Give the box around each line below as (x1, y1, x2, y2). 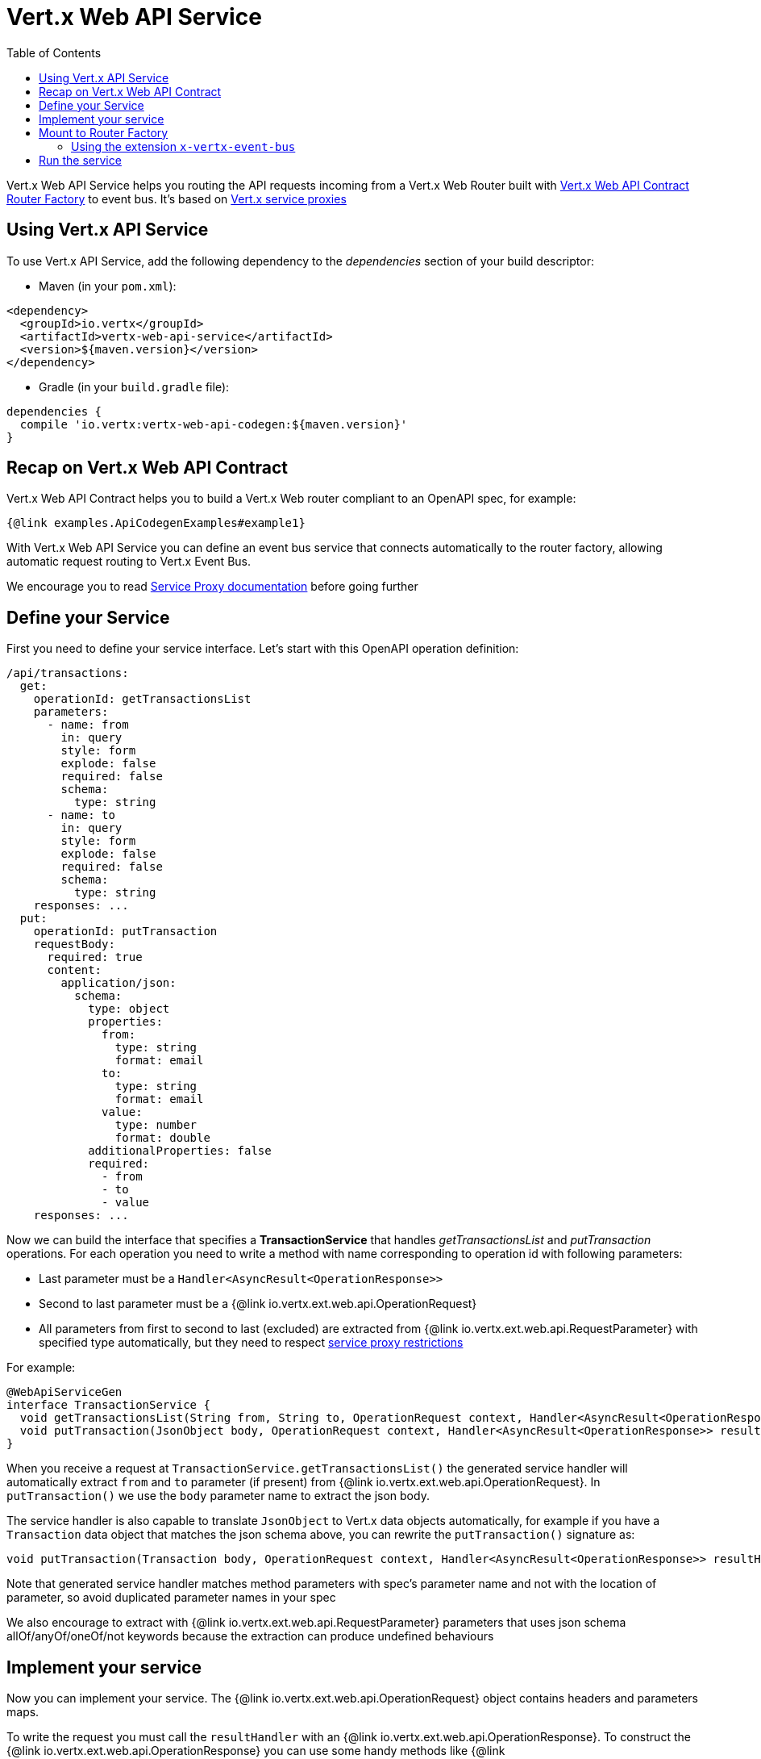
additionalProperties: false (88, 1144, 272, 1158)
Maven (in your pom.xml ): (39, 278, 177, 293)
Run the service (39, 153, 122, 167)
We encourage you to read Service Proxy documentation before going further (6, 579, 418, 594)
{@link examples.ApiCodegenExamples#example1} (6, 516, 306, 530)
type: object (88, 1002, 170, 1016)
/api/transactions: (6, 666, 129, 680)
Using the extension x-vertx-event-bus (71, 139, 296, 153)
